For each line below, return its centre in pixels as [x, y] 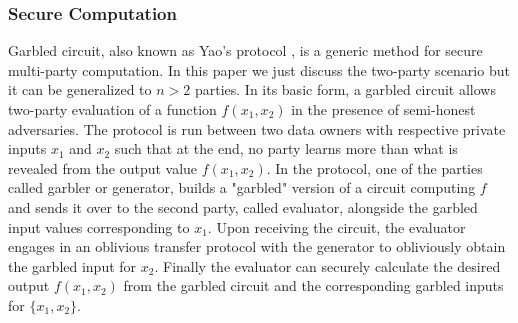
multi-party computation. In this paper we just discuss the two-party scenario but [259, 69]
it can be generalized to [80, 89]
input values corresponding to [99, 226]
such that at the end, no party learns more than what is [286, 148]
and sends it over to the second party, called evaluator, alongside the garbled [243, 206]
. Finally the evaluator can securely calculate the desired [327, 265]
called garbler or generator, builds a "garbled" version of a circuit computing [242, 187]
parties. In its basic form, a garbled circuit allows [345, 89]
